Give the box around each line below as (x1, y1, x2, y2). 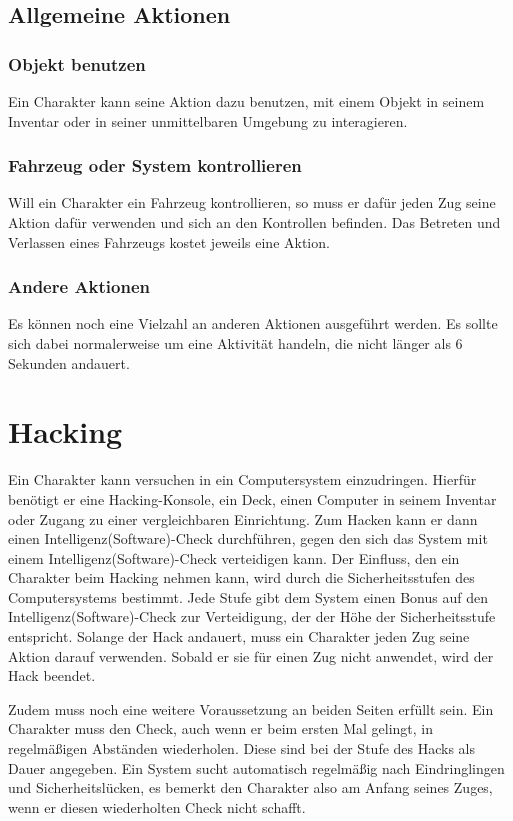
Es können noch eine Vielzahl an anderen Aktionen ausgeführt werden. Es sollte (8, 313, 498, 334)
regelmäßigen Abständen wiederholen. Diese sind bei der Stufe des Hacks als (8, 738, 476, 759)
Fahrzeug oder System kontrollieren (8, 153, 302, 178)
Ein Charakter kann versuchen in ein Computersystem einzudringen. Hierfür (8, 469, 477, 490)
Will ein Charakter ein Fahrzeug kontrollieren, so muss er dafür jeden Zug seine (8, 192, 496, 213)
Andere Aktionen (8, 274, 150, 299)
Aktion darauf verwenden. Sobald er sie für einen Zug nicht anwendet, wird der (8, 645, 494, 666)
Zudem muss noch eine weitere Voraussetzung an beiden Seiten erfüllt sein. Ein (8, 698, 494, 719)
